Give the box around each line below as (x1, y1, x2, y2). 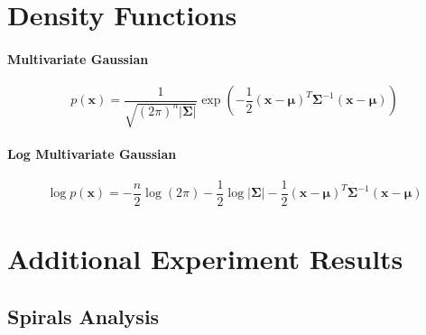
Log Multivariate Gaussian (7, 144, 177, 163)
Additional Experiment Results (7, 240, 403, 277)
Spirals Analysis (7, 302, 160, 330)
